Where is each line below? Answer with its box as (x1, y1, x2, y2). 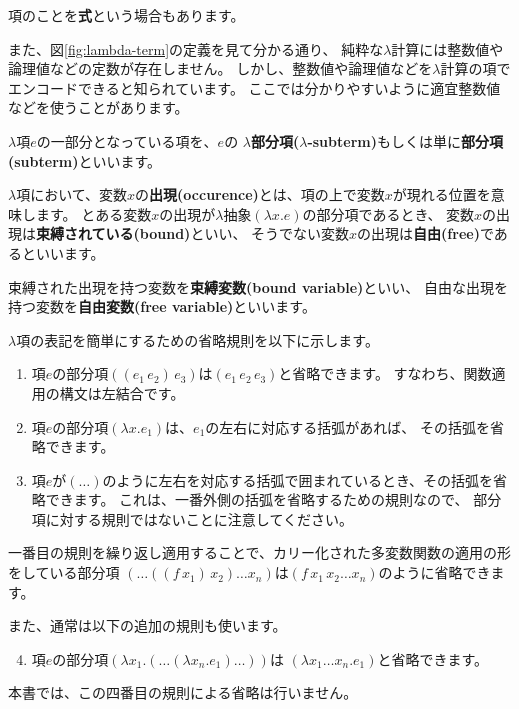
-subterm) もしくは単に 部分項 (307, 130, 503, 151)
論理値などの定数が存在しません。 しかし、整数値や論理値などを (8, 58, 433, 79)
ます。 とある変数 (35, 203, 152, 224)
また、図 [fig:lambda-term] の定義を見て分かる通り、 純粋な (8, 38, 384, 59)
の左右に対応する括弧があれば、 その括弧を (205, 416, 490, 437)
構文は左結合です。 (59, 382, 185, 403)
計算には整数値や (391, 38, 504, 59)
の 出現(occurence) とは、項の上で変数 (135, 184, 385, 205)
